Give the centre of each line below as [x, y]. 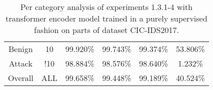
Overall [21, 78]
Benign [21, 49]
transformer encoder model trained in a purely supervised [106, 18]
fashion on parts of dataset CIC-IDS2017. [106, 30]
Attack [20, 63]
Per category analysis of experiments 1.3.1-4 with [106, 7]
